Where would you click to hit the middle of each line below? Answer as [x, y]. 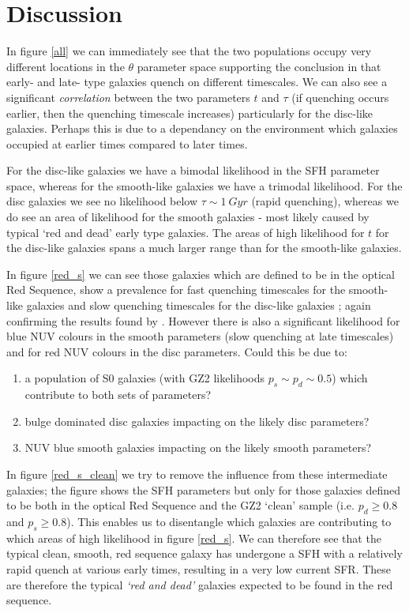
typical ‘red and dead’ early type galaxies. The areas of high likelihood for [186, 232]
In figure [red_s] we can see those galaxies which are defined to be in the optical [201, 274]
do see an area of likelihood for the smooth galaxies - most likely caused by [188, 217]
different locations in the [66, 66]
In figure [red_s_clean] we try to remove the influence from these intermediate [197, 474]
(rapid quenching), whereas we [325, 201]
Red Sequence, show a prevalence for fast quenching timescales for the [176, 290]
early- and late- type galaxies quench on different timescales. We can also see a [197, 82]
